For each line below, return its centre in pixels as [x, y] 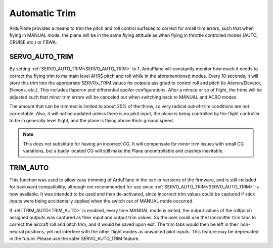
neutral [17, 231]
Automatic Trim [43, 13]
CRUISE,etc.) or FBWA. [33, 42]
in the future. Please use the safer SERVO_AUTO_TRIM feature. [75, 239]
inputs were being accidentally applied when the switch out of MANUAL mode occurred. [102, 201]
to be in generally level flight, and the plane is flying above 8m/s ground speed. [92, 120]
